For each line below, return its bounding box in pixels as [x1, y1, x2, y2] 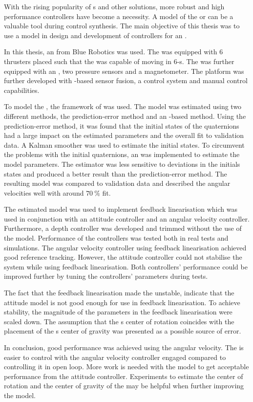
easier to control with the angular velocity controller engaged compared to [4, 352, 226, 362]
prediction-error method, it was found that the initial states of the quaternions [4, 120, 239, 131]
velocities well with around [4, 187, 84, 198]
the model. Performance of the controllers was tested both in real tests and [4, 233, 229, 243]
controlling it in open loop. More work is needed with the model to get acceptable [4, 361, 249, 372]
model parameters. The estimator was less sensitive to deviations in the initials [4, 158, 240, 169]
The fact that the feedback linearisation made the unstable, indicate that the [4, 288, 234, 298]
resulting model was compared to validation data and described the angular [4, 178, 231, 188]
